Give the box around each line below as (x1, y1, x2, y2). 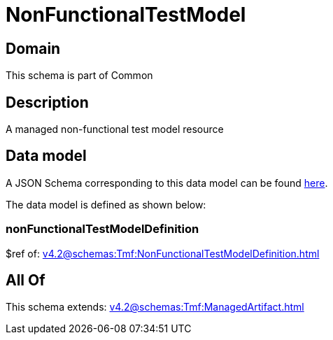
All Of (6, 271, 45, 290)
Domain (6, 39, 61, 57)
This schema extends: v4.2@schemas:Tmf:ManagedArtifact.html (6, 301, 304, 313)
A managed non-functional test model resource (6, 123, 224, 136)
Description (6, 93, 89, 111)
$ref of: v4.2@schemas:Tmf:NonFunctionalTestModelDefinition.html (6, 247, 320, 260)
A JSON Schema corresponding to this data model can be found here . (6, 176, 328, 189)
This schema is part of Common (6, 69, 153, 82)
